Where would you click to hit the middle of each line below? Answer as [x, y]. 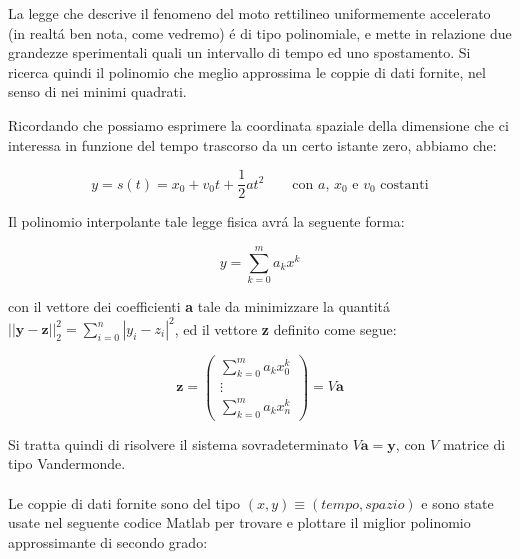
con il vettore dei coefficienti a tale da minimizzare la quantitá [199, 305]
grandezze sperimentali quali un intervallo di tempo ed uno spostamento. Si [239, 52]
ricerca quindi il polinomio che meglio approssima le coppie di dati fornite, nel [247, 71]
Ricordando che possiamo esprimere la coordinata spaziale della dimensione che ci [258, 124]
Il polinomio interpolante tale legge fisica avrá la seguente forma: [206, 221]
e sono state [457, 502]
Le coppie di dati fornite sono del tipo [124, 502]
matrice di [474, 443]
